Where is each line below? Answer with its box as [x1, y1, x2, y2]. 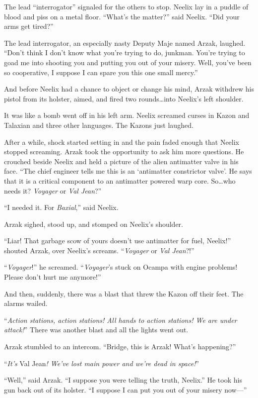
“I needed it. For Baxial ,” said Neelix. [4, 202, 119, 212]
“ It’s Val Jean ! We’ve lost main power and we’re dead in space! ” [4, 358, 199, 368]
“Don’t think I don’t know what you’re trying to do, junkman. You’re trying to [4, 47, 245, 58]
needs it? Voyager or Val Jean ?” [4, 185, 102, 196]
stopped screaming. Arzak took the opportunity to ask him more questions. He [4, 146, 244, 157]
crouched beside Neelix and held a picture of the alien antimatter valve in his [4, 156, 239, 166]
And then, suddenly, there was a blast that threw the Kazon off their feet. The [4, 288, 244, 298]
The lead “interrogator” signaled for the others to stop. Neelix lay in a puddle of [4, 1, 249, 11]
